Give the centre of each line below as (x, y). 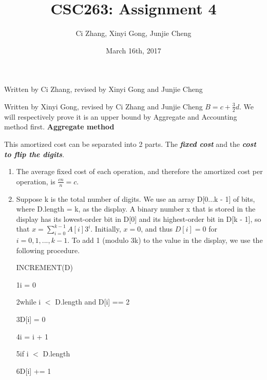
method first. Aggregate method (59, 127)
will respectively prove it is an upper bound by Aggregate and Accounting (121, 116)
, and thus (157, 229)
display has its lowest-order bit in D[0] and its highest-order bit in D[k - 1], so (139, 218)
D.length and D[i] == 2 (92, 302)
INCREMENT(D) (44, 267)
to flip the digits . (34, 154)
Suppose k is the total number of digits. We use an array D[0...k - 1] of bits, (136, 198)
